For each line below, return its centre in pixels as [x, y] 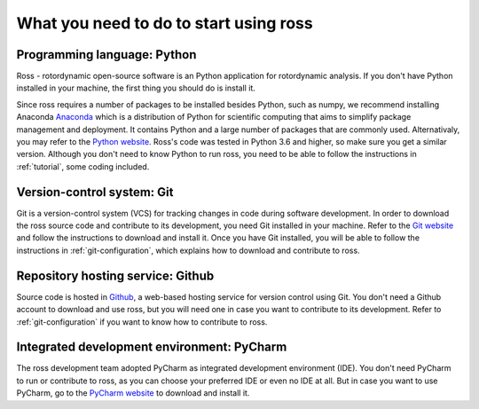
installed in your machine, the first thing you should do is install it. [136, 88]
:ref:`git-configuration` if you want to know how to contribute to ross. [142, 322]
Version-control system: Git [95, 192]
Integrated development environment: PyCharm [152, 347]
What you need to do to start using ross [165, 23]
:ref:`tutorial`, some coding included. [83, 166]
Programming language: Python [106, 55]
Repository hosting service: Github [115, 275]
